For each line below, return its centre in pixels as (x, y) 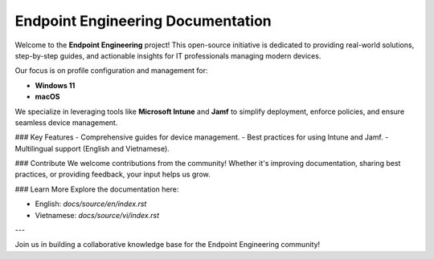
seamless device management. (66, 122)
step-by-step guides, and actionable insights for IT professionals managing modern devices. (168, 55)
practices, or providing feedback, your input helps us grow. (113, 174)
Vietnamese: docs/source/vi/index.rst (97, 215)
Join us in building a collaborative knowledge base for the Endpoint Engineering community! (168, 245)
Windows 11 (55, 85)
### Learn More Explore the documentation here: (97, 189)
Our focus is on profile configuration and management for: (111, 71)
